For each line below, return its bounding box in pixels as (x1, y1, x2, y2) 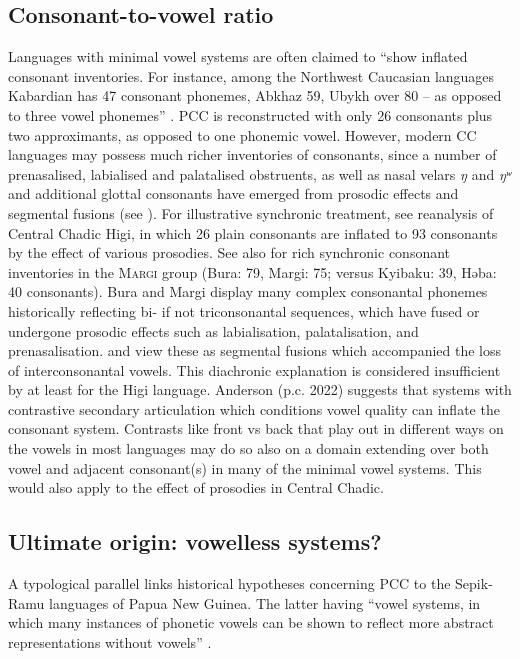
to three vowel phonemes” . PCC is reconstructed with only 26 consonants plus (8, 104, 493, 125)
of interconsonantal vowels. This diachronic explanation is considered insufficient (8, 359, 501, 380)
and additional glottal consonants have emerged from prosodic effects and (8, 183, 459, 204)
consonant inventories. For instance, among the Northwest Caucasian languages (8, 65, 495, 86)
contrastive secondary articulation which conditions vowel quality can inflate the (8, 398, 500, 419)
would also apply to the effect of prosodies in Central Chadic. (8, 477, 384, 498)
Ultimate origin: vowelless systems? (8, 526, 382, 557)
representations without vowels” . (8, 631, 212, 652)
